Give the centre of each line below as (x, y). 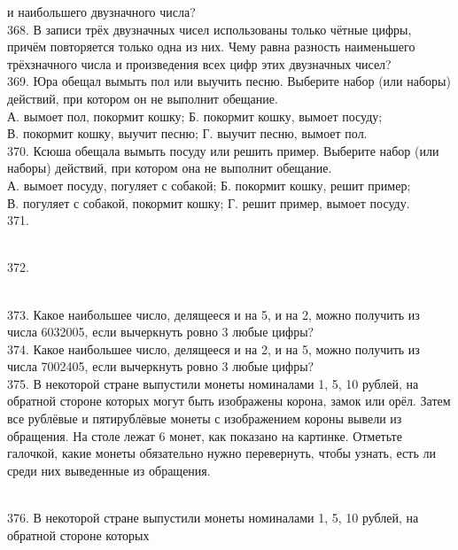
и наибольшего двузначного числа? (101, 12)
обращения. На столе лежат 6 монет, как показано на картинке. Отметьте (205, 435)
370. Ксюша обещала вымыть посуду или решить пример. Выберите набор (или (223, 150)
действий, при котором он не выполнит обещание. (143, 98)
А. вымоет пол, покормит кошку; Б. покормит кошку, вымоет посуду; (195, 116)
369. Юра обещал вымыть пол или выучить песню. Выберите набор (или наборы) (229, 81)
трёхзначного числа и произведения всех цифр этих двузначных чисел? (199, 63)
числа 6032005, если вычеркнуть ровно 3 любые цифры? (161, 332)
